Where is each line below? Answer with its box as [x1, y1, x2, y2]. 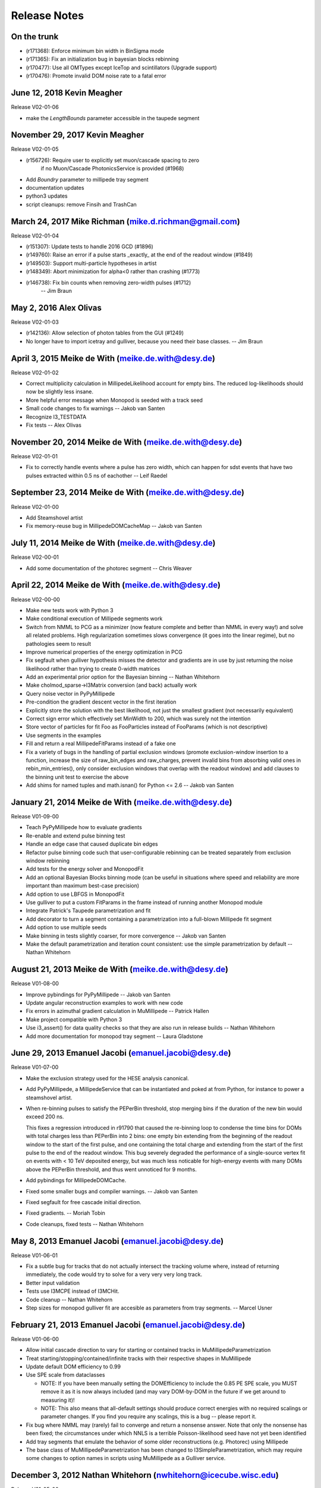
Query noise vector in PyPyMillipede [26, 690, 115, 697]
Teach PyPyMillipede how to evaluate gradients [26, 824, 142, 831]
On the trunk [11, 32, 59, 42]
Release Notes [11, 9, 84, 22]
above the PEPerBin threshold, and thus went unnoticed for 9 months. [26, 1165, 197, 1173]
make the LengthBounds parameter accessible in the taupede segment [26, 114, 200, 121]
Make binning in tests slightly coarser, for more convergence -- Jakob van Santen [26, 932, 226, 939]
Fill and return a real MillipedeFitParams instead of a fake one [26, 740, 177, 747]
